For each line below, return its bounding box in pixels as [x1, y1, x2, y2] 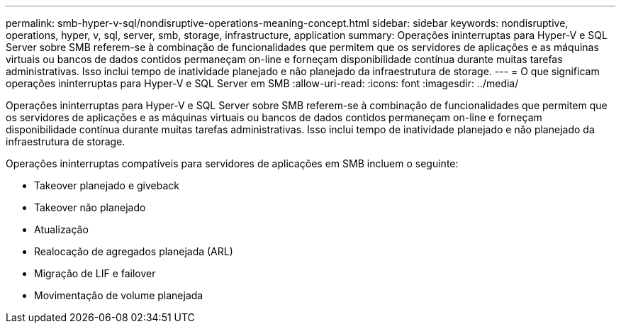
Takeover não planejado [34, 201, 146, 213]
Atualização [34, 223, 89, 235]
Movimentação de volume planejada [34, 289, 203, 301]
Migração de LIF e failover [34, 267, 156, 279]
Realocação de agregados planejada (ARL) [34, 245, 233, 257]
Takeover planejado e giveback [34, 179, 179, 191]
